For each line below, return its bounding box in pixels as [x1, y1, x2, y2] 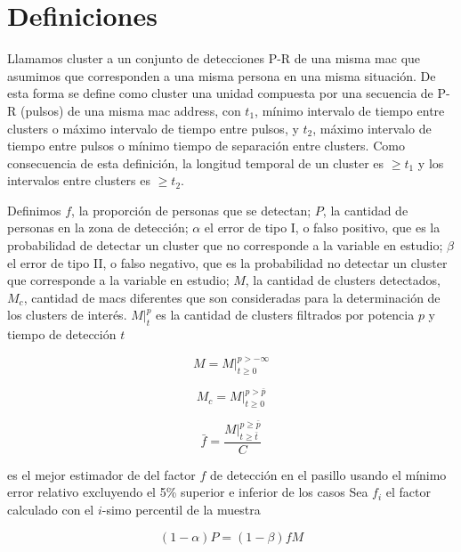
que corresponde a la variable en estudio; [7, 271, 230, 289]
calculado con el [7, 500, 94, 519]
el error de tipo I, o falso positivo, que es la [204, 218, 441, 237]
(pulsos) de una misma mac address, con [20, 101, 241, 119]
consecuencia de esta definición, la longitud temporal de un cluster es [7, 153, 384, 172]
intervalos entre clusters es [7, 171, 150, 190]
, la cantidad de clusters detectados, [245, 271, 441, 289]
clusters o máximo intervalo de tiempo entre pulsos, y [7, 118, 299, 137]
